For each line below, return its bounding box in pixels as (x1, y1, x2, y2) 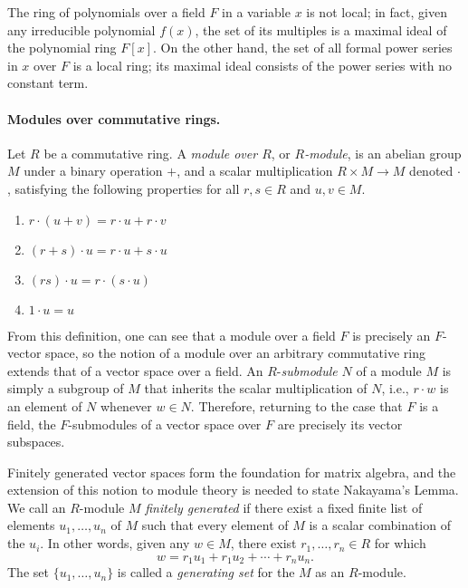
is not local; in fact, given (306, 3, 447, 21)
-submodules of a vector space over (68, 414, 262, 433)
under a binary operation (24, 161, 163, 180)
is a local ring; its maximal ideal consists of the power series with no (72, 55, 452, 74)
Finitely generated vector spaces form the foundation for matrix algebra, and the (7, 462, 456, 481)
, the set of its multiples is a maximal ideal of (195, 20, 447, 39)
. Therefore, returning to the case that (190, 396, 403, 415)
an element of (7, 396, 82, 415)
